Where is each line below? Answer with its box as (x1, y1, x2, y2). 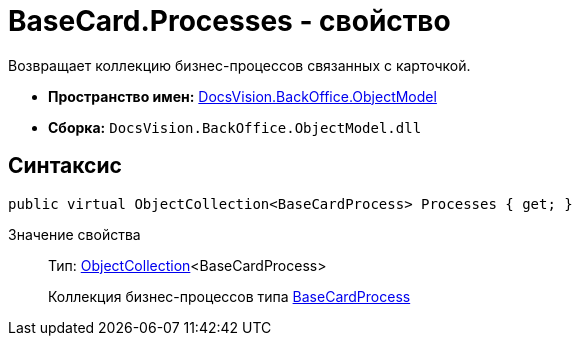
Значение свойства (8, 225, 141, 243)
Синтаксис (8, 153, 122, 179)
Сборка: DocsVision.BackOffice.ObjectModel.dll (48, 118, 422, 136)
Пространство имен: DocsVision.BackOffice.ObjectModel (48, 87, 437, 105)
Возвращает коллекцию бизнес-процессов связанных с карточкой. (8, 56, 471, 74)
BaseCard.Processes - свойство (8, 4, 451, 38)
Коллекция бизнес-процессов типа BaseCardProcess (48, 287, 411, 305)
